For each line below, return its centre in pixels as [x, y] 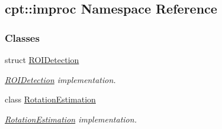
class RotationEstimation [50, 99]
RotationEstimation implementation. [71, 119]
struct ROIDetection [42, 59]
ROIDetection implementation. [60, 79]
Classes [22, 37]
